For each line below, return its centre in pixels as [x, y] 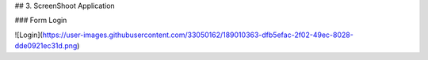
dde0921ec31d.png [46, 46]
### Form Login [41, 21]
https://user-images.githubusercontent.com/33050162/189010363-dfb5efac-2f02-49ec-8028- [198, 35]
